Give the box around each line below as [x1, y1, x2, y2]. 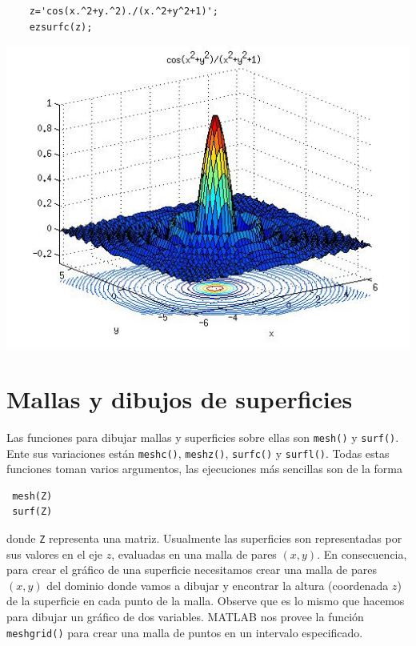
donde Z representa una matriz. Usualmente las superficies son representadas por [6, 530, 402, 546]
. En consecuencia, [317, 545, 407, 562]
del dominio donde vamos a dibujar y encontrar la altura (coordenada [46, 576, 389, 593]
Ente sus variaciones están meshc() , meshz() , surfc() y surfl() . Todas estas [6, 444, 390, 461]
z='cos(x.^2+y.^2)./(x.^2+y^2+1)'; [29, 6, 218, 17]
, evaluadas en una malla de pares [111, 545, 277, 562]
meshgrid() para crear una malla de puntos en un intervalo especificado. [6, 624, 363, 640]
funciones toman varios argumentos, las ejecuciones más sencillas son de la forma [6, 460, 403, 477]
